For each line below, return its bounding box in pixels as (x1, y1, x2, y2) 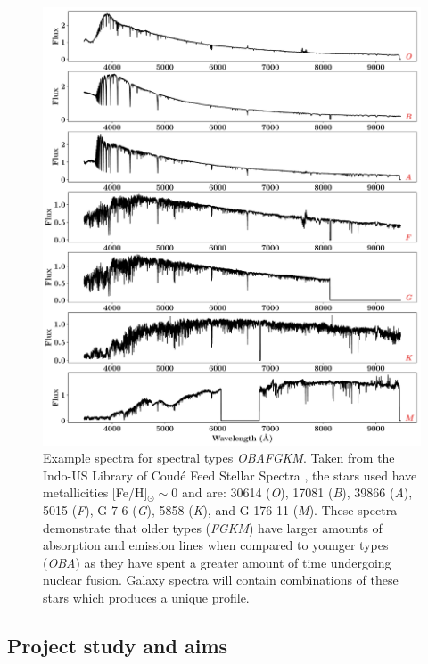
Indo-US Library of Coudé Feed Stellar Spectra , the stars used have (43, 465, 417, 484)
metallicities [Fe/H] (43, 483, 148, 502)
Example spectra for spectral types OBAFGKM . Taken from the (43, 448, 395, 467)
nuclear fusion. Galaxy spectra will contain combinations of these (43, 570, 399, 589)
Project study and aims (7, 632, 228, 660)
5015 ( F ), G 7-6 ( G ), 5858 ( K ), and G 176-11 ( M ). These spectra (43, 501, 398, 520)
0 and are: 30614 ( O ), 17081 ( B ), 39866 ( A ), (171, 483, 413, 502)
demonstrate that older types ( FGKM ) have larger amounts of (43, 518, 383, 537)
